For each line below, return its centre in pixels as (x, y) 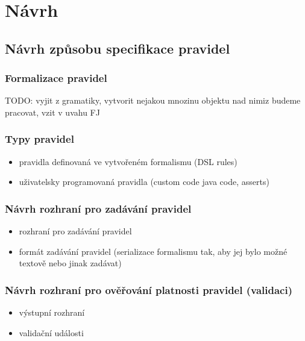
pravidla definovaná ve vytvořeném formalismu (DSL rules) (128, 161)
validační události (51, 332)
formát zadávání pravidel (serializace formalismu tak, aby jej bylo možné (153, 251)
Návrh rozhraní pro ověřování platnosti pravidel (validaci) (149, 289)
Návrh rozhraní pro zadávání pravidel (98, 208)
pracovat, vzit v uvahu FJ (52, 112)
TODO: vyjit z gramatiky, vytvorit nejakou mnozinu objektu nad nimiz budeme (153, 100)
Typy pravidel (39, 139)
